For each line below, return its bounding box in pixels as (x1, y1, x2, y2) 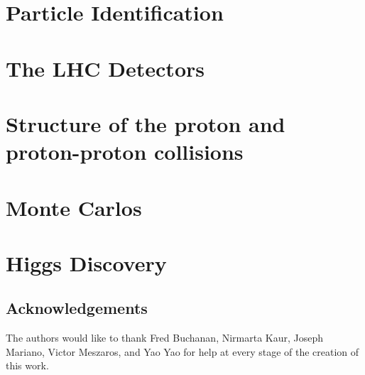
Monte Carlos (6, 192, 142, 222)
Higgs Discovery (6, 248, 167, 277)
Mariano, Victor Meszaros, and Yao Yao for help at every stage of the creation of (6, 344, 359, 359)
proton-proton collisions (6, 137, 244, 166)
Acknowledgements (6, 297, 148, 319)
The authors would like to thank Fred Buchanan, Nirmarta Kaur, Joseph (6, 330, 324, 345)
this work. (6, 358, 49, 373)
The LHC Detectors (6, 53, 205, 82)
